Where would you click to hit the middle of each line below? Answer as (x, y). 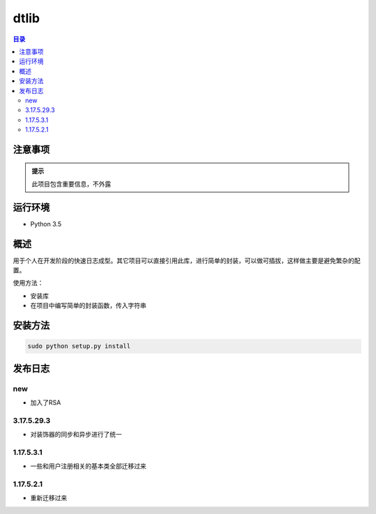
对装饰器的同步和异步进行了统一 (76, 435)
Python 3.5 (46, 224)
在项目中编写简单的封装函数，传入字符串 (88, 306)
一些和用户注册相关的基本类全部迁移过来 (88, 466)
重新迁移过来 (49, 498)
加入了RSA (46, 402)
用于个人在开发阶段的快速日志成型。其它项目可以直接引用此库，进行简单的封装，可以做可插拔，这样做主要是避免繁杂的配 (187, 260)
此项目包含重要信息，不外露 (71, 184)
